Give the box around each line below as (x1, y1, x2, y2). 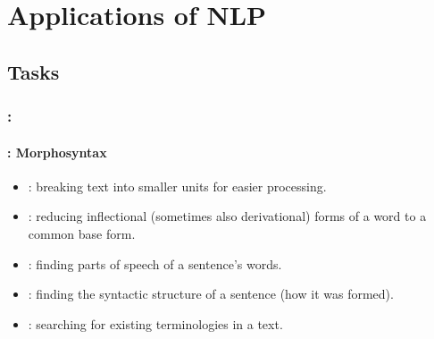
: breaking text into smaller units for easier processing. (28, 176, 327, 195)
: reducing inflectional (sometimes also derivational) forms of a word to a (28, 207, 427, 225)
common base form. (28, 224, 136, 242)
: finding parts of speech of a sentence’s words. (28, 254, 282, 273)
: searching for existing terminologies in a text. (28, 314, 283, 333)
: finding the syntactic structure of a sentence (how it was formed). (28, 284, 394, 303)
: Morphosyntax (7, 142, 107, 161)
